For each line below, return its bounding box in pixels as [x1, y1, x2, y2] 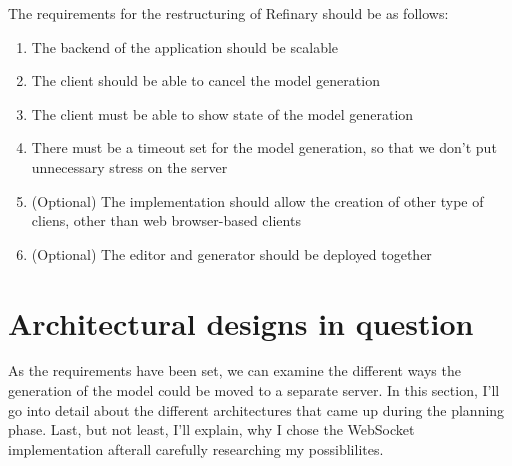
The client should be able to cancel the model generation [31, 70, 380, 91]
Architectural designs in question [8, 302, 474, 343]
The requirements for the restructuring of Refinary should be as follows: [8, 3, 449, 23]
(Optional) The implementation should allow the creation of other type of [31, 190, 484, 211]
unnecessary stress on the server [31, 156, 228, 177]
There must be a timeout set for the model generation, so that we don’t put [31, 137, 497, 158]
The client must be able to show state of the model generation [31, 103, 414, 124]
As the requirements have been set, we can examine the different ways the [8, 360, 461, 381]
